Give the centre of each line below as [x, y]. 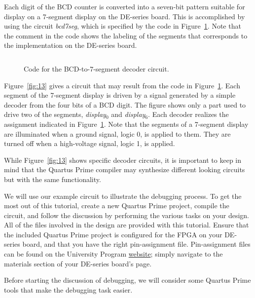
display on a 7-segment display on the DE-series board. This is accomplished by [125, 16]
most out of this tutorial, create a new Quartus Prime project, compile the [117, 205]
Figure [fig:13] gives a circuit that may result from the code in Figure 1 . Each [122, 85]
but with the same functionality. [53, 179]
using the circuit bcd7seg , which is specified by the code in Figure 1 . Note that [123, 26]
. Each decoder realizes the [188, 114]
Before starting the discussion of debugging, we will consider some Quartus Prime [127, 280]
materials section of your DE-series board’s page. [78, 263]
